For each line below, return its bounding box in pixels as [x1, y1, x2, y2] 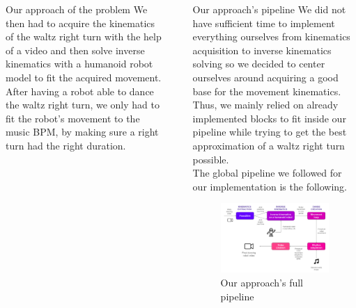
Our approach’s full [220, 275, 304, 289]
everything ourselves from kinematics [192, 29, 350, 44]
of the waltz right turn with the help [6, 29, 162, 44]
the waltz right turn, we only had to [6, 97, 160, 112]
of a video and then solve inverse [6, 42, 145, 57]
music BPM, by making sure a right [6, 124, 159, 139]
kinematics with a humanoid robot [6, 56, 153, 71]
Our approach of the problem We [6, 2, 148, 16]
